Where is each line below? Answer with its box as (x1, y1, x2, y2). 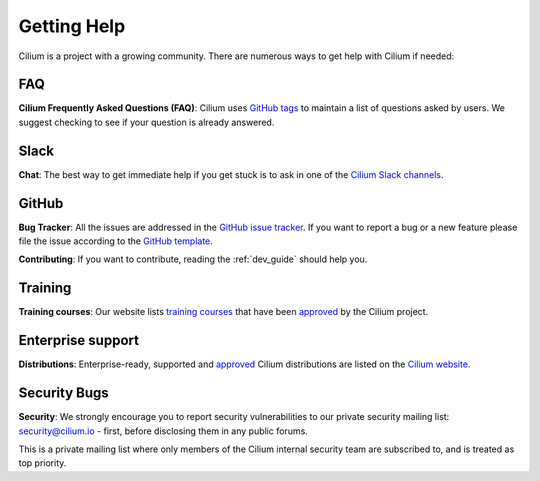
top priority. (18, 457, 67, 469)
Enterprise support (18, 332, 140, 349)
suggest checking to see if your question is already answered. (18, 116, 275, 128)
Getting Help (18, 15, 126, 37)
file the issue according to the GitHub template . (18, 235, 214, 247)
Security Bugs (18, 385, 109, 402)
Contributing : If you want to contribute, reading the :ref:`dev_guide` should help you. (18, 253, 368, 265)
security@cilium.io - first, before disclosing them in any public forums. (18, 425, 309, 437)
